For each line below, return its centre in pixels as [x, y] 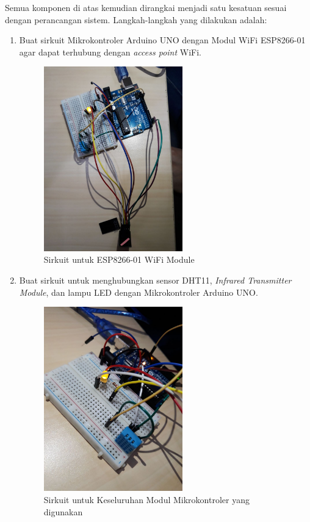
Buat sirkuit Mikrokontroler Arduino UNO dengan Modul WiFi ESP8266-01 [162, 40]
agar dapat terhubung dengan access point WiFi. [110, 52]
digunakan [63, 511]
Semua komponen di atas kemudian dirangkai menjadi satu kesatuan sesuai [146, 7]
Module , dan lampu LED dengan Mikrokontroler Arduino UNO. [139, 292]
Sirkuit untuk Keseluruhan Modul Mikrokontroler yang [146, 500]
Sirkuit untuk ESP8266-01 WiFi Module [119, 259]
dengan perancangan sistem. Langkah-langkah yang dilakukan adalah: [136, 19]
